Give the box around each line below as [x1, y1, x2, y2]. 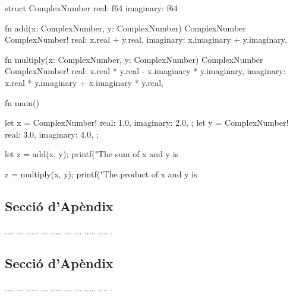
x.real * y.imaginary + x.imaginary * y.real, [5, 76, 163, 88]
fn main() [5, 96, 39, 109]
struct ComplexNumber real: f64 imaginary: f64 [5, 2, 178, 14]
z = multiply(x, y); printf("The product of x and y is [5, 167, 197, 180]
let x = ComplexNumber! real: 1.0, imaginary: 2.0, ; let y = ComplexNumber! [5, 116, 289, 129]
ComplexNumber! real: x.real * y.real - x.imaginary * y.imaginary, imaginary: [5, 65, 286, 77]
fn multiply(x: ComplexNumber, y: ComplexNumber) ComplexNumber [5, 53, 263, 65]
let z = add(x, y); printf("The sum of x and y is [5, 148, 179, 160]
